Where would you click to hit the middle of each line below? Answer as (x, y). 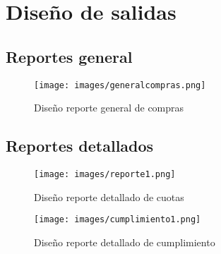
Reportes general (69, 56)
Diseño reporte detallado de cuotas (109, 196)
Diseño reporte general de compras (109, 108)
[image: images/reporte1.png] (105, 175)
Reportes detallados (80, 146)
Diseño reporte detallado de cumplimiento (125, 242)
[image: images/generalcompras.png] (120, 85)
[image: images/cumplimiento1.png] (118, 220)
